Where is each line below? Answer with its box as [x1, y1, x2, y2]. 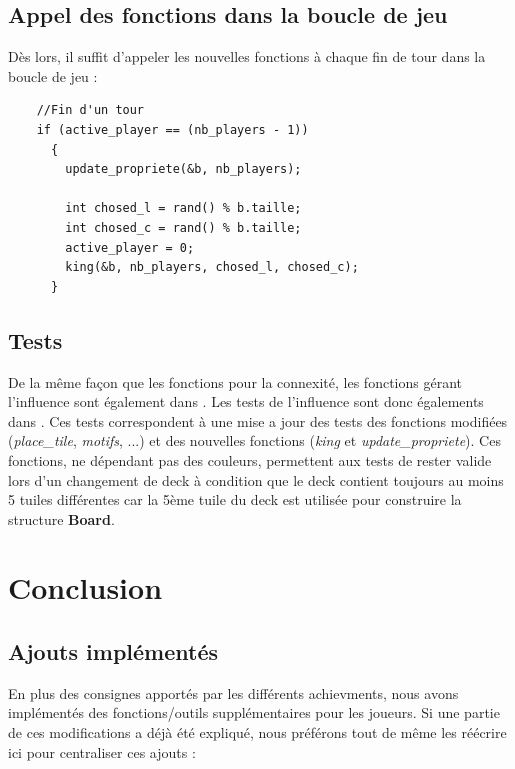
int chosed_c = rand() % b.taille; [65, 220, 302, 235]
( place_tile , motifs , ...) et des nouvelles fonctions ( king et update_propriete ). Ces [8, 430, 501, 451]
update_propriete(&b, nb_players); [65, 162, 302, 177]
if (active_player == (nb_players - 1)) [36, 122, 309, 137]
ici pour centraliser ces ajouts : [8, 741, 196, 762]
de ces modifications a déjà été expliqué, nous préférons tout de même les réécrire [8, 722, 507, 743]
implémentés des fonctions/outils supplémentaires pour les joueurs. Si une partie [8, 702, 500, 723]
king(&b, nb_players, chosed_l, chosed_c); [65, 260, 359, 275]
